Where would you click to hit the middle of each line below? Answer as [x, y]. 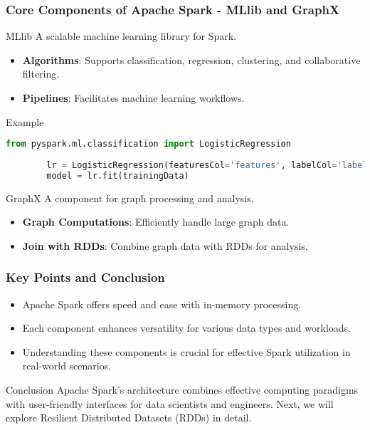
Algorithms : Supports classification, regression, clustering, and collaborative [191, 59]
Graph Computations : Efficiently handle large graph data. [156, 222]
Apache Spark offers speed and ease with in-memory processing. [162, 304]
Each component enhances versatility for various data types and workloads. [186, 328]
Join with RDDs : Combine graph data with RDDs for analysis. [165, 245]
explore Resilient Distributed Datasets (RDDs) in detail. [129, 418]
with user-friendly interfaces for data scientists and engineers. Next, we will [170, 403]
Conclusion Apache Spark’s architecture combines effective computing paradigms [182, 390]
